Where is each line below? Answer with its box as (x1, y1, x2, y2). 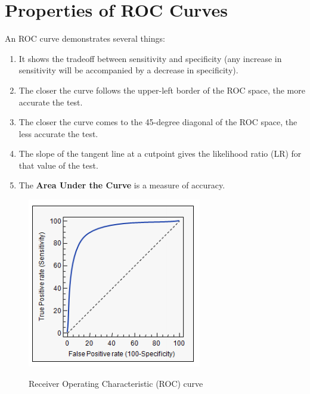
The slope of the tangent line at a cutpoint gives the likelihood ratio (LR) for (18, 147, 302, 160)
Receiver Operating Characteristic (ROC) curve (29, 377, 203, 389)
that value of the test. (18, 159, 98, 171)
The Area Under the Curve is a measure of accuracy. (18, 179, 225, 191)
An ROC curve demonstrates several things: (5, 32, 165, 45)
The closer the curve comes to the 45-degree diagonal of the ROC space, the (18, 116, 297, 128)
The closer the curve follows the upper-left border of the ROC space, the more (18, 83, 305, 96)
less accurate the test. (18, 127, 98, 139)
